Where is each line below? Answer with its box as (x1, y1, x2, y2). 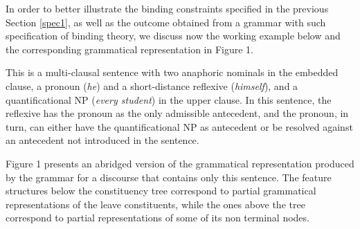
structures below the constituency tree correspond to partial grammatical (6, 183, 316, 198)
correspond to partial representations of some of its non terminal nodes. (6, 210, 309, 225)
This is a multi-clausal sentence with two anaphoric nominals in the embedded (6, 65, 339, 80)
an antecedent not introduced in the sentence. (6, 133, 199, 147)
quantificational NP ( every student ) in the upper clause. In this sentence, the (6, 92, 332, 107)
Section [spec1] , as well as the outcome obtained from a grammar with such (6, 15, 326, 29)
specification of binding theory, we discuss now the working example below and (6, 28, 341, 43)
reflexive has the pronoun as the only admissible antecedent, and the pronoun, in (6, 106, 349, 120)
